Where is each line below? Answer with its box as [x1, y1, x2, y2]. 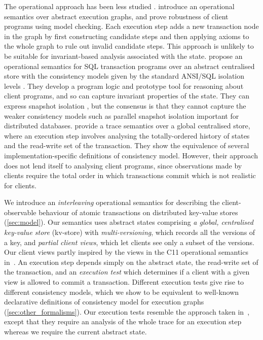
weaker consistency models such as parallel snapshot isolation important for [4, 110, 239, 121]
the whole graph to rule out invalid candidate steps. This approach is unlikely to [4, 41, 254, 51]
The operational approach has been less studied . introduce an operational [4, 1, 235, 11]
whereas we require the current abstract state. [4, 326, 147, 336]
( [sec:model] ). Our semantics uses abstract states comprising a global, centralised [4, 217, 253, 227]
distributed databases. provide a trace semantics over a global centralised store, [4, 120, 250, 131]
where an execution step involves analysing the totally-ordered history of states [4, 130, 250, 141]
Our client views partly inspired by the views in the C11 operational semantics [4, 247, 248, 257]
